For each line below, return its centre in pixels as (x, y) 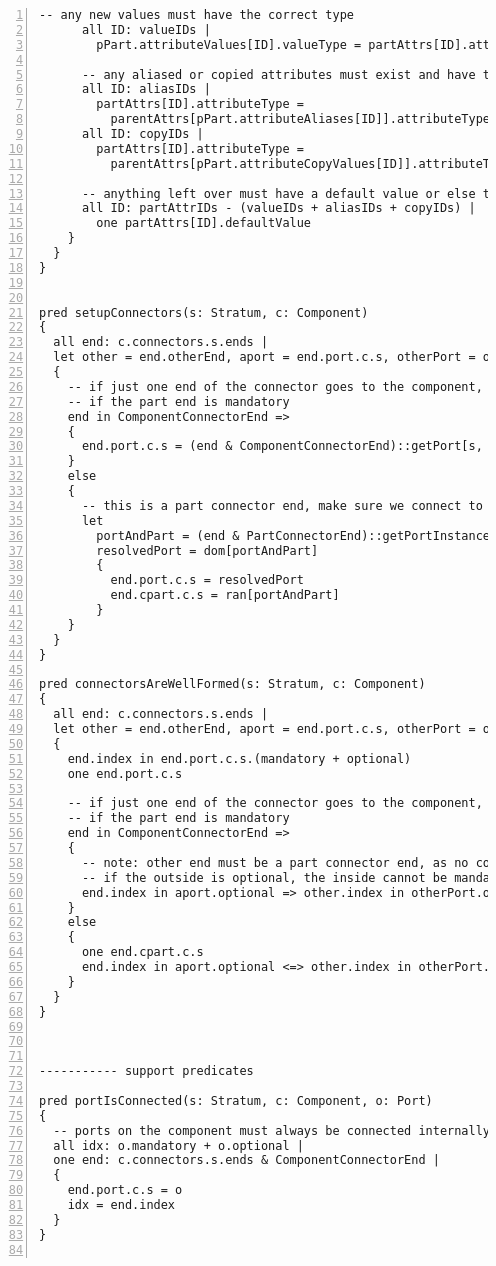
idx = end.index (121, 1205)
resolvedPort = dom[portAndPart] (207, 550)
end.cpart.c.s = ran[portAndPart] (225, 595)
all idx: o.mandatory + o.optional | (178, 1145)
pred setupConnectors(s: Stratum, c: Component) (204, 312)
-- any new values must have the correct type (196, 15)
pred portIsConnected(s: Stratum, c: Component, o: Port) (236, 1100)
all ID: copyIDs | (142, 134)
